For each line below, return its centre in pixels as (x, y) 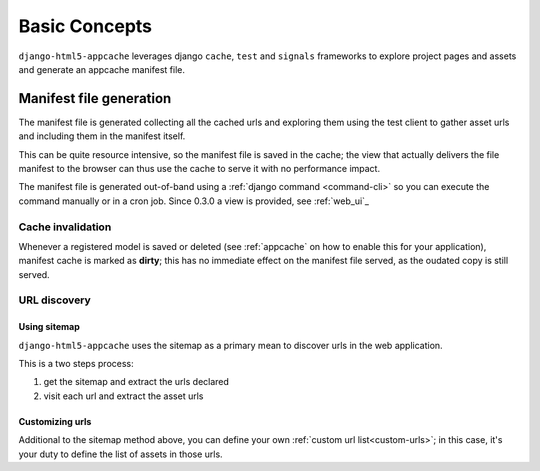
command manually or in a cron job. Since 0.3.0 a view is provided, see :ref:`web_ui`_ (194, 201)
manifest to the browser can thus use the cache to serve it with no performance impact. (199, 169)
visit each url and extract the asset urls (123, 396)
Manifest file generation (95, 98)
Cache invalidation (65, 227)
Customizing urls (55, 421)
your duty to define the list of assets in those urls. (121, 454)
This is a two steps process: (76, 364)
